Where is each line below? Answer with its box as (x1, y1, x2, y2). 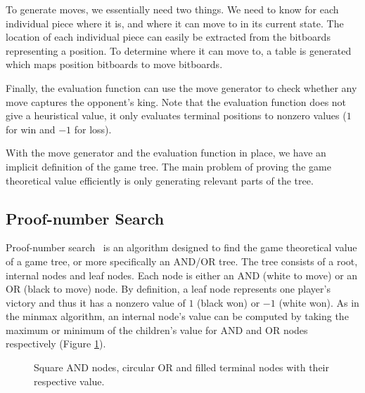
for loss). (74, 121, 112, 136)
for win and (6, 121, 56, 136)
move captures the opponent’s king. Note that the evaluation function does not (6, 94, 347, 109)
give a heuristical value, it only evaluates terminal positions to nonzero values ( (6, 108, 347, 123)
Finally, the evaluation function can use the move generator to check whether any (6, 80, 357, 95)
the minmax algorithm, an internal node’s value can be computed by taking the (6, 309, 349, 324)
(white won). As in (278, 295, 359, 309)
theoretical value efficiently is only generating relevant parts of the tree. (6, 173, 314, 187)
